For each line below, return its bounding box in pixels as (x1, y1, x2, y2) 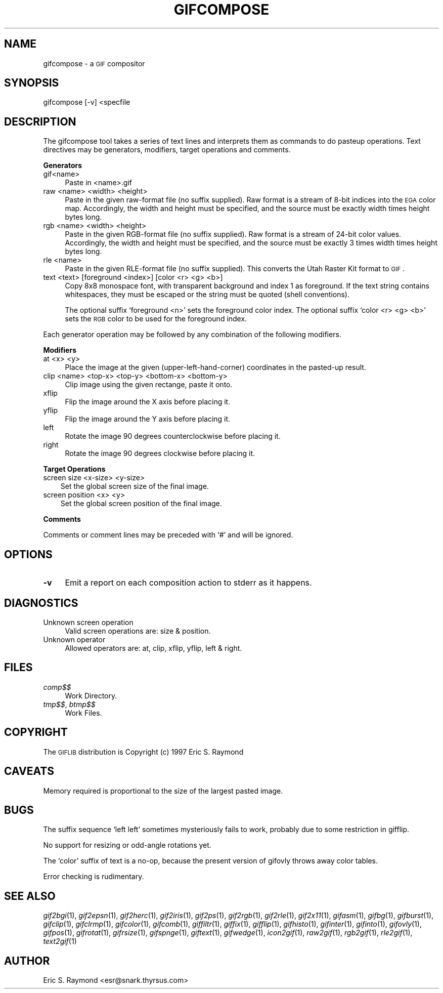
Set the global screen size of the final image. (60, 482, 209, 491)
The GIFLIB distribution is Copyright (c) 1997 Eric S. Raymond (43, 747, 244, 756)
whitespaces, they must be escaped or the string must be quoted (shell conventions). (65, 290, 349, 299)
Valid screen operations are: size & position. (65, 626, 211, 635)
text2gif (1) (43, 937, 77, 946)
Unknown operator (43, 635, 106, 644)
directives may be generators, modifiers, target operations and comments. (43, 145, 291, 154)
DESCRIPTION (4, 115, 76, 128)
